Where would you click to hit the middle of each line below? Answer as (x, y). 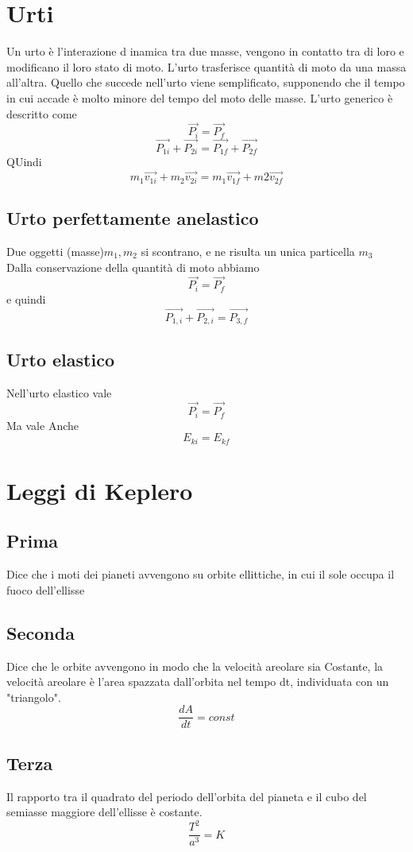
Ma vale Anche (42, 425)
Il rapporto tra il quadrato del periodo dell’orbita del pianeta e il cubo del (187, 796)
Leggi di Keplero (100, 490)
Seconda (41, 632)
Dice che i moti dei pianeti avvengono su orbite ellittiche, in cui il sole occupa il (201, 574)
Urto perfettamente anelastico (133, 218)
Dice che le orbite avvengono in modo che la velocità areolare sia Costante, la (195, 666)
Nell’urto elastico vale (59, 393)
